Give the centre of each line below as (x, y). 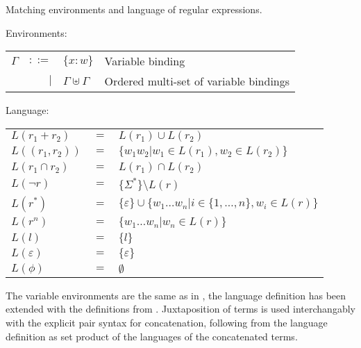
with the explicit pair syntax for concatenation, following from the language (167, 322)
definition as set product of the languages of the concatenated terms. (152, 336)
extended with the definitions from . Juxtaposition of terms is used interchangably (180, 309)
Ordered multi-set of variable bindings (197, 81)
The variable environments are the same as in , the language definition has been (176, 295)
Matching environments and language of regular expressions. (134, 9)
